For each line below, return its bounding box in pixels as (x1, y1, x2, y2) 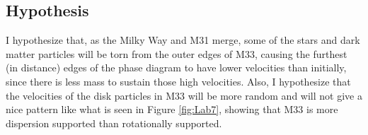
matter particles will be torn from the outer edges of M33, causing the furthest (6, 46, 347, 61)
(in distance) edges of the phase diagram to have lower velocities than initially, (6, 60, 347, 75)
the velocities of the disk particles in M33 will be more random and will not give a (6, 88, 362, 102)
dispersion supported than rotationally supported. (6, 115, 222, 130)
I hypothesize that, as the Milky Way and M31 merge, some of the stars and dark (6, 33, 360, 47)
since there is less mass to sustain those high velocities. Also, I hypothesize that (6, 74, 351, 88)
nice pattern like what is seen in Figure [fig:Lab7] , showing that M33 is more (6, 102, 338, 117)
